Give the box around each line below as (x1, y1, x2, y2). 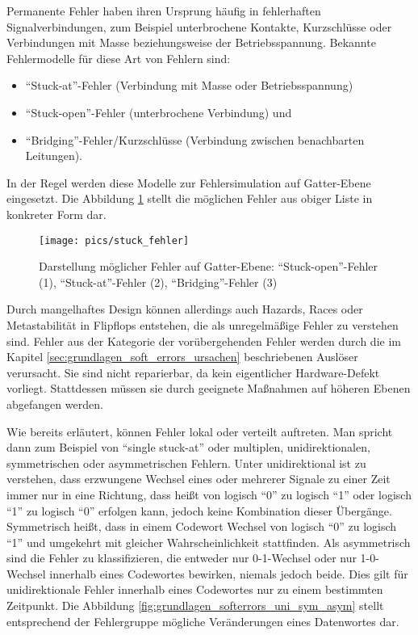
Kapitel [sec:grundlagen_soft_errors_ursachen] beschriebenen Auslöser (6, 348, 358, 365)
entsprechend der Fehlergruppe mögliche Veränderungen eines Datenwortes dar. (6, 612, 399, 629)
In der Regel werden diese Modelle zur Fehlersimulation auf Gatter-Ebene (6, 174, 371, 191)
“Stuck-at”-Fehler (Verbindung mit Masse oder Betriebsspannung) (25, 77, 353, 94)
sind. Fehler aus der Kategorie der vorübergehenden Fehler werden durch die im (6, 332, 401, 349)
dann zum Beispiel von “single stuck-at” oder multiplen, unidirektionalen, (6, 439, 370, 456)
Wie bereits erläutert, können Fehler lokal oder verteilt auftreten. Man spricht (6, 423, 393, 439)
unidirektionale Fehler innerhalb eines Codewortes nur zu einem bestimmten (6, 581, 383, 598)
